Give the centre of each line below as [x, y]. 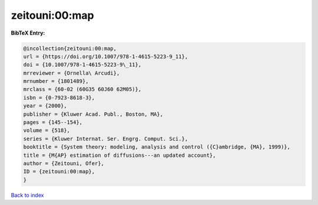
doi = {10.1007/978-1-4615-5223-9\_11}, [82, 65]
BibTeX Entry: [28, 33]
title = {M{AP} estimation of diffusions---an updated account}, [120, 155]
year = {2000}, [45, 106]
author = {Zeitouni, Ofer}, [64, 164]
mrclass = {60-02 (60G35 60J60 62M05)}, [82, 89]
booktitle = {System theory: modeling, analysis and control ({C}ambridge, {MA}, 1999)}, [157, 147]
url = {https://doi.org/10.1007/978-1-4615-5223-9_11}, [106, 56]
